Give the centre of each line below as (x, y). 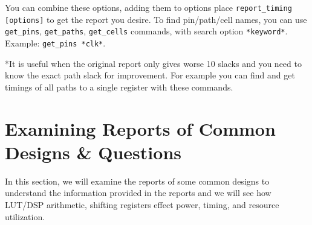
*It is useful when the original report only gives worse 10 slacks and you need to (153, 63)
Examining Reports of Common (140, 128)
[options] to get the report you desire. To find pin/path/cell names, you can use (156, 19)
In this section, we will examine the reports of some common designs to (137, 181)
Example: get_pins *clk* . (55, 43)
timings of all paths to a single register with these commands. (119, 87)
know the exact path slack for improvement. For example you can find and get (150, 75)
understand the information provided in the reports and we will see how (138, 193)
